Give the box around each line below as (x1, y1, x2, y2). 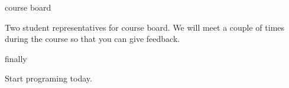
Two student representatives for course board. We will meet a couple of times (5, 21, 285, 33)
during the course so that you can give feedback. (5, 32, 180, 45)
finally (5, 52, 27, 64)
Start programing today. (5, 72, 92, 84)
